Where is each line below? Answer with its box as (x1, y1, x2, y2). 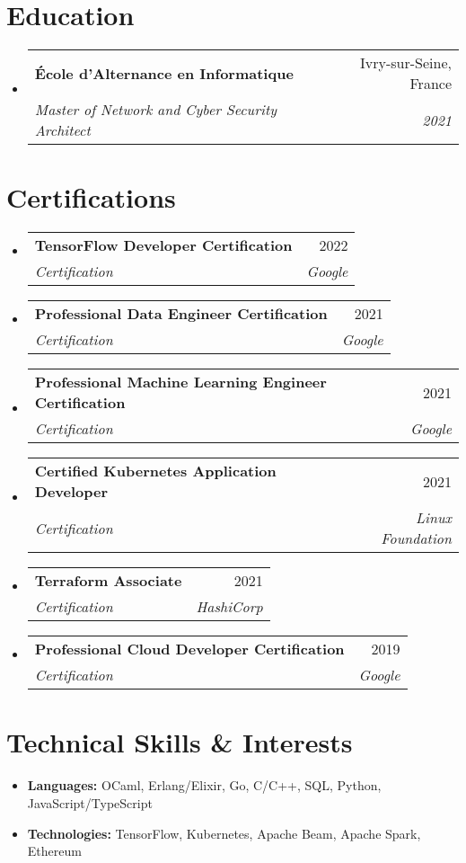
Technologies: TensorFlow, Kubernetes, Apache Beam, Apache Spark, (27, 823, 421, 842)
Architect (34, 120, 91, 141)
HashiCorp (196, 596, 263, 618)
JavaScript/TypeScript (27, 793, 153, 812)
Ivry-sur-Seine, (360, 52, 452, 74)
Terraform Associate (34, 570, 182, 592)
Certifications (6, 179, 176, 216)
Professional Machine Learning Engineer (34, 371, 327, 393)
